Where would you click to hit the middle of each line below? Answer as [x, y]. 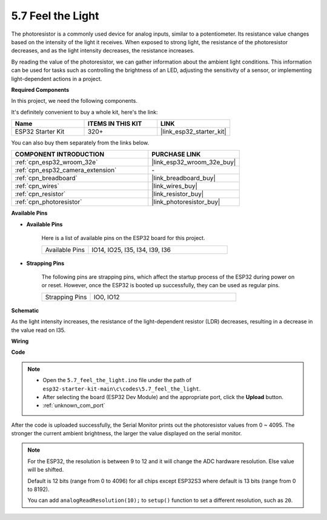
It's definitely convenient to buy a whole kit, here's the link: [84, 112]
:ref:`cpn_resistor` [40, 194]
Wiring [20, 341]
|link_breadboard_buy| [184, 178]
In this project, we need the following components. [74, 101]
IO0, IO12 [107, 297]
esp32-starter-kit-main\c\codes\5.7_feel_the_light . [122, 388]
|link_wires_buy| [175, 186]
